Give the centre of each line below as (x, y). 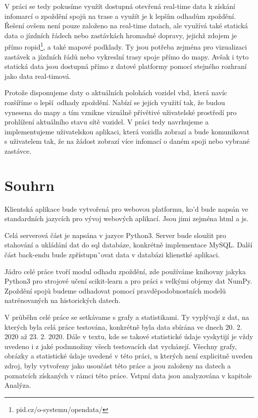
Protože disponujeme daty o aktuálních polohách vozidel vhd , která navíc (116, 92)
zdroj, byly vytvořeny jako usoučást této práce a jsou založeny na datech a (118, 365)
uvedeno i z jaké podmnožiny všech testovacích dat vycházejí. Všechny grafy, (121, 346)
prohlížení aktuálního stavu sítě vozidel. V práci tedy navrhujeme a (107, 122)
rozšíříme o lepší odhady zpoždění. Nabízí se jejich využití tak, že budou (115, 102)
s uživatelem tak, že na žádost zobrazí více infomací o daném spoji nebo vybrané (127, 141)
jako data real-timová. (38, 76)
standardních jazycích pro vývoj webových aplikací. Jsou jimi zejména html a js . (127, 218)
